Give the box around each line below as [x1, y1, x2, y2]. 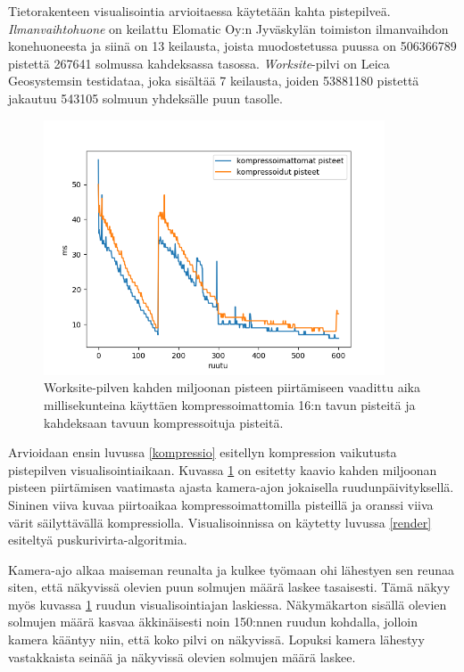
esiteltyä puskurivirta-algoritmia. [8, 530, 187, 549]
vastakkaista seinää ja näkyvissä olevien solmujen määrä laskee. [8, 647, 356, 666]
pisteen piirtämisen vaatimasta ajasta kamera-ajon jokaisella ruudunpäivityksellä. [8, 478, 454, 496]
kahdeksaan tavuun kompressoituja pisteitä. [44, 413, 284, 431]
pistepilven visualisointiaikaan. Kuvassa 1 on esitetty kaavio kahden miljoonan [8, 460, 437, 479]
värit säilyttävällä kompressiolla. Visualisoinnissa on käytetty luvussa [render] [8, 512, 432, 531]
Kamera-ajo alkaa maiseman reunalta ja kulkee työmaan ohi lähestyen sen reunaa [8, 560, 455, 578]
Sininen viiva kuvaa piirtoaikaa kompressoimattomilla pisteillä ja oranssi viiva [8, 495, 434, 513]
